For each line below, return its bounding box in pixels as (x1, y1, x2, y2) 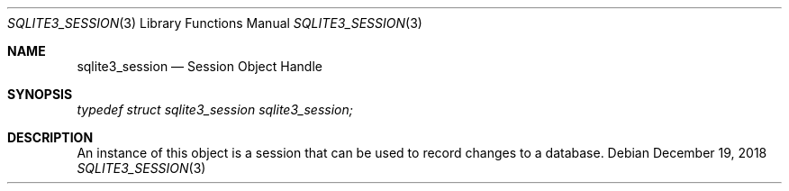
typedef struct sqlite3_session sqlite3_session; (77, 102, 353, 117)
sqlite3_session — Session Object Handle (77, 59, 322, 74)
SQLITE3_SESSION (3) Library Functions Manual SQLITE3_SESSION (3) (7, 15, 422, 31)
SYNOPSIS (7, 86, 73, 102)
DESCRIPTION (7, 130, 94, 145)
